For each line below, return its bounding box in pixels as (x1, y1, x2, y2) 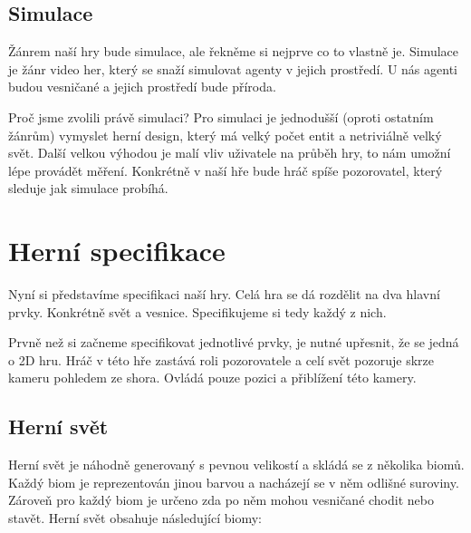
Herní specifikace (8, 232, 226, 269)
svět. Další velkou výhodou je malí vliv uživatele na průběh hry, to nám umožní (8, 143, 451, 162)
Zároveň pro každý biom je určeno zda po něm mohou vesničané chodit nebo (8, 490, 434, 509)
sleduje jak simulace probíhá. (8, 179, 168, 198)
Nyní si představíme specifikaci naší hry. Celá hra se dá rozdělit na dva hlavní (8, 285, 440, 304)
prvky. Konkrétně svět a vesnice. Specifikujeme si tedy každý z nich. (8, 302, 387, 321)
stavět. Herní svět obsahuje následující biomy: (8, 509, 262, 528)
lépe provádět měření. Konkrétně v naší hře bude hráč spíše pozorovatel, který (8, 160, 443, 179)
